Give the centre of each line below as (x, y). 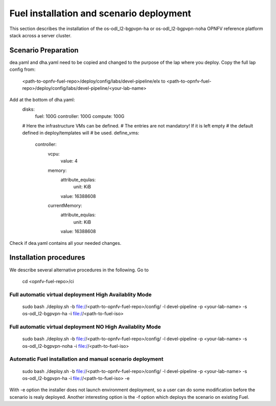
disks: (29, 109)
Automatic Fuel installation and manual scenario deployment (86, 359)
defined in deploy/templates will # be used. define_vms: (81, 133)
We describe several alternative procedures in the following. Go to (79, 270)
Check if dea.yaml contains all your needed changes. (65, 243)
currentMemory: (65, 206)
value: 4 (69, 161)
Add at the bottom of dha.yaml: (42, 100)
